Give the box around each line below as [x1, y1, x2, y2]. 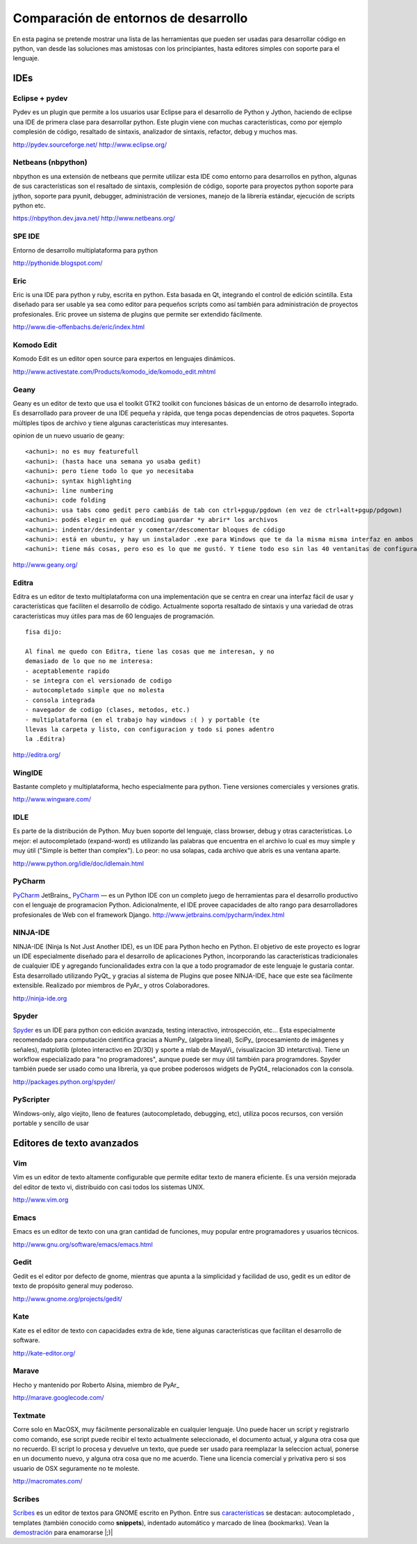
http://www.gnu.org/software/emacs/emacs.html [13, 1240, 153, 1248]
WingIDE [13, 767, 43, 777]
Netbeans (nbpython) [13, 157, 88, 167]
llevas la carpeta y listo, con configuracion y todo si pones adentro [25, 725, 275, 733]
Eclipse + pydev [13, 94, 68, 104]
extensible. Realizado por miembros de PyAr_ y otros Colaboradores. [13, 981, 210, 989]
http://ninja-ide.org [13, 994, 67, 1002]
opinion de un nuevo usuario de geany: [13, 431, 125, 440]
